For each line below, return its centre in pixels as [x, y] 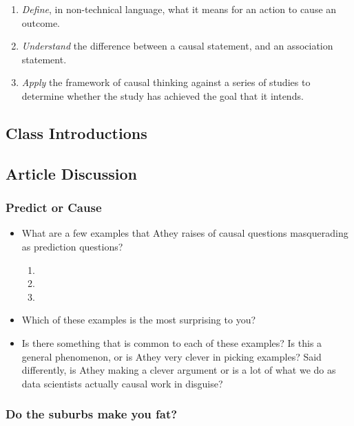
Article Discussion [71, 173]
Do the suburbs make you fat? [92, 414]
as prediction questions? [72, 246]
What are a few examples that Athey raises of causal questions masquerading [185, 233]
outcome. [41, 22]
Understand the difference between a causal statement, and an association [177, 46]
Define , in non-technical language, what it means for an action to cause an [179, 9]
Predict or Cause [54, 207]
